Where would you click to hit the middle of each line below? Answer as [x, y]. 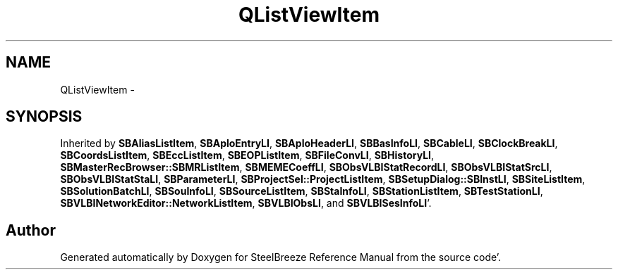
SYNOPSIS [44, 117]
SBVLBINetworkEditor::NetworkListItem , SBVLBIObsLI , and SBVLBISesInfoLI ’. [246, 203]
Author [31, 230]
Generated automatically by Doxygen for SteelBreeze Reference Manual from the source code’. [281, 257]
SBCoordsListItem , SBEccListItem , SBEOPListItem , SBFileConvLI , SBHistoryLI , [247, 155]
